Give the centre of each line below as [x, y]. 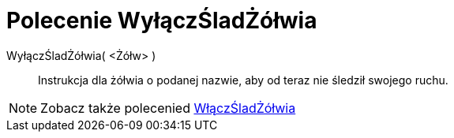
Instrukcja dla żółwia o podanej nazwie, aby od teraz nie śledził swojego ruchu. [243, 80]
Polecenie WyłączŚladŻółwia [162, 21]
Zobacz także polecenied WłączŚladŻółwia [168, 108]
